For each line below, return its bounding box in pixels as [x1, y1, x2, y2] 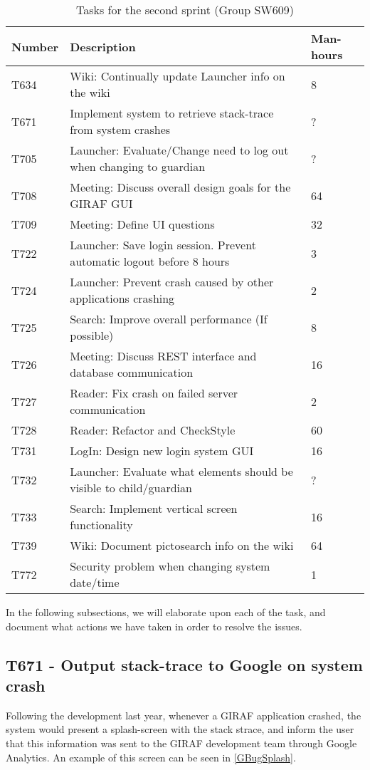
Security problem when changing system [70, 558, 270, 574]
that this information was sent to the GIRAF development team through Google [6, 735, 357, 750]
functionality [70, 516, 133, 533]
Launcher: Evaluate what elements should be [70, 463, 293, 479]
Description [70, 38, 136, 55]
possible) [70, 327, 114, 343]
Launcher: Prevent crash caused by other [70, 274, 274, 290]
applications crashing [70, 290, 175, 306]
